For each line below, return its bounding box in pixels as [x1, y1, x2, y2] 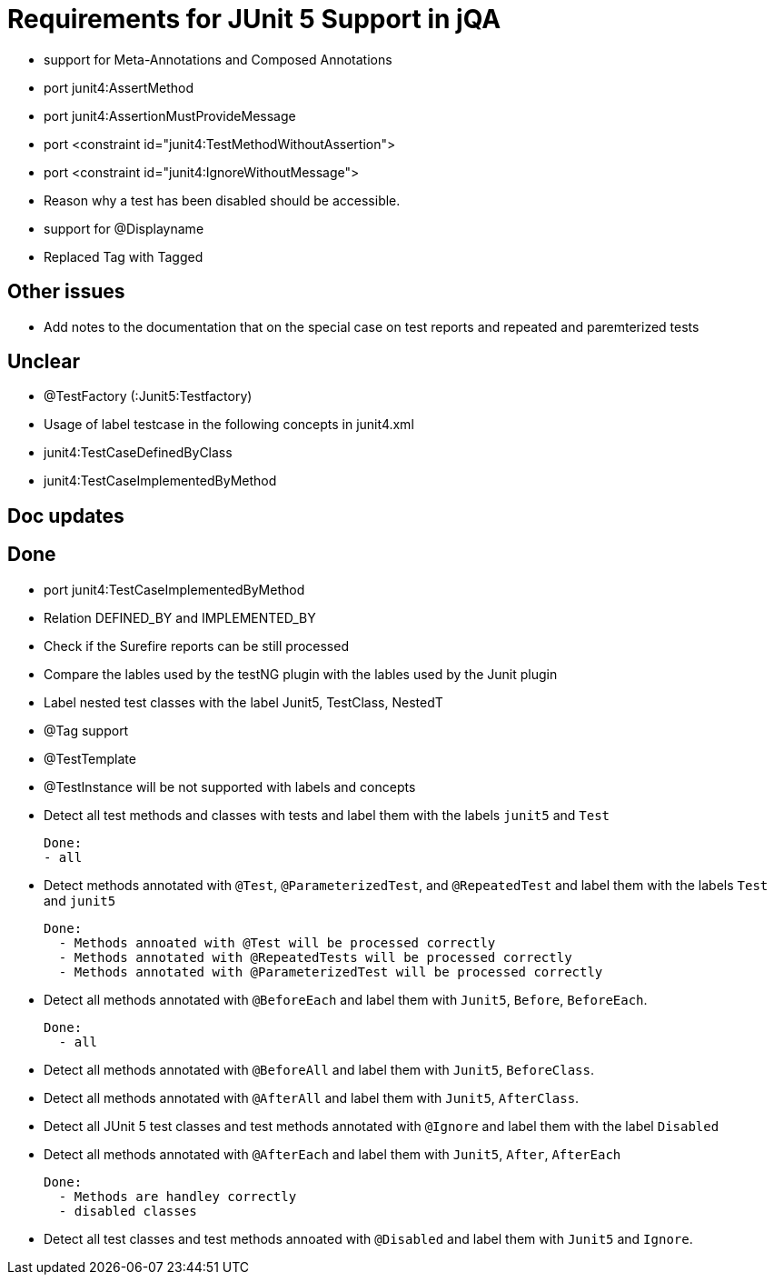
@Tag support [44, 722, 129, 738]
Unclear [7, 350, 80, 374]
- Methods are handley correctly [58, 1188, 297, 1204]
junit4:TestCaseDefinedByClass [44, 445, 233, 461]
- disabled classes [58, 1203, 197, 1218]
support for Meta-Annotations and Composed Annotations [44, 51, 392, 67]
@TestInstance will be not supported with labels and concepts [44, 778, 416, 795]
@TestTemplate [44, 750, 136, 766]
